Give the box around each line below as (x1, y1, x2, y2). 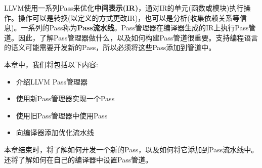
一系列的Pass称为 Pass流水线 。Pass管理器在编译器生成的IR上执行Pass (21, 22, 249, 33)
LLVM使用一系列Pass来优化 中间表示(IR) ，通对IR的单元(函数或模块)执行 (4, 3, 244, 13)
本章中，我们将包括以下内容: (4, 59, 98, 69)
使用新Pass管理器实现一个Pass (16, 93, 115, 104)
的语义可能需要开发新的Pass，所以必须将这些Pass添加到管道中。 (4, 42, 216, 53)
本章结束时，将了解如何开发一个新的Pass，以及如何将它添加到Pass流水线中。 (4, 144, 258, 154)
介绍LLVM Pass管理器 (16, 76, 88, 87)
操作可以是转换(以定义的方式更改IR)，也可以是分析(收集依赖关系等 (18, 12, 240, 23)
